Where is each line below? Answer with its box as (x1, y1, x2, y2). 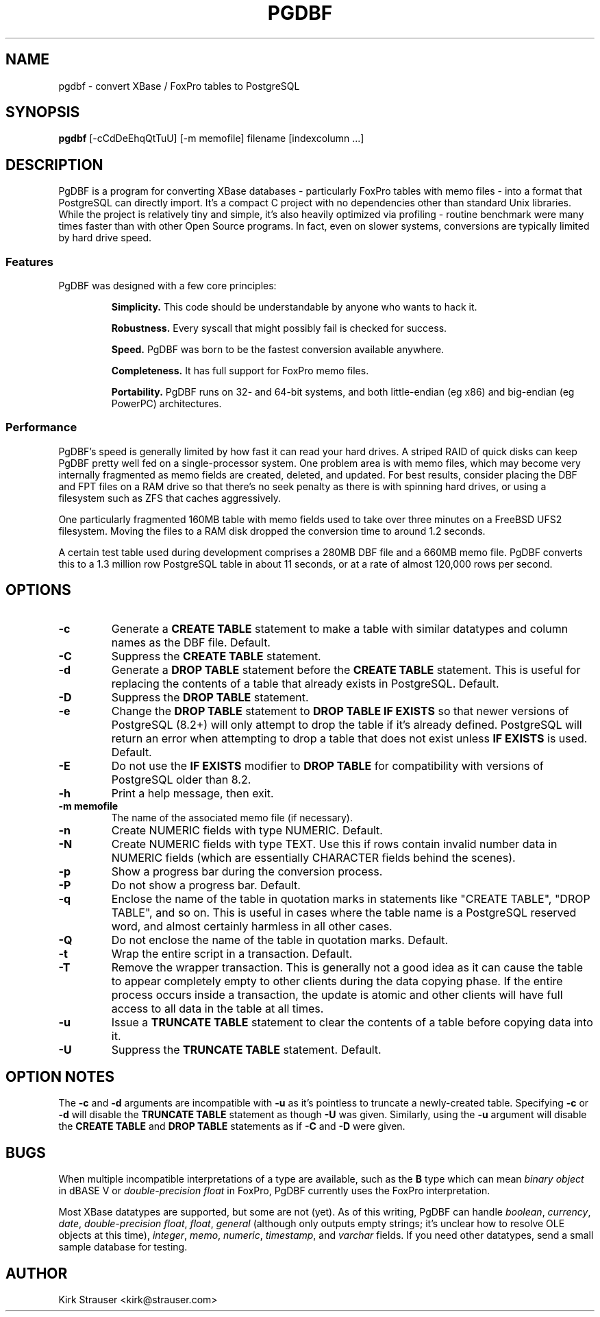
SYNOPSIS (5, 104, 80, 121)
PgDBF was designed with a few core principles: (58, 280, 277, 292)
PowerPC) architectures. (111, 398, 222, 410)
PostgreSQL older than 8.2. (111, 772, 251, 786)
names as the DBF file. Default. (111, 635, 271, 649)
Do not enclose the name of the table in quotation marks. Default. (111, 932, 449, 947)
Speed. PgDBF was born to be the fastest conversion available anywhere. (111, 343, 445, 356)
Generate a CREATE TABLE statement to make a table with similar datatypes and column (111, 621, 568, 636)
